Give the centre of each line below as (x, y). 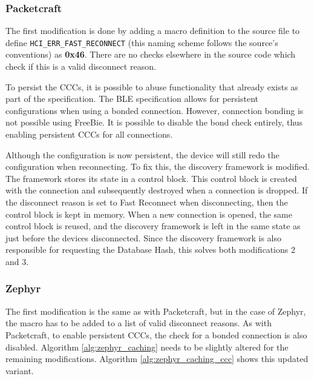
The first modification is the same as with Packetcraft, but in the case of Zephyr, (156, 311)
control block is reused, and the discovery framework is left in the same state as (153, 226)
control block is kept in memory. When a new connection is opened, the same (149, 214)
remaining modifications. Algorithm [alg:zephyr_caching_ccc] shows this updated (157, 359)
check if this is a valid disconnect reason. (81, 66)
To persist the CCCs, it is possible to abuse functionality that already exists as (152, 86)
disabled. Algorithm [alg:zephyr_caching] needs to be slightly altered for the (147, 347)
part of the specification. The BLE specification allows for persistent (132, 99)
